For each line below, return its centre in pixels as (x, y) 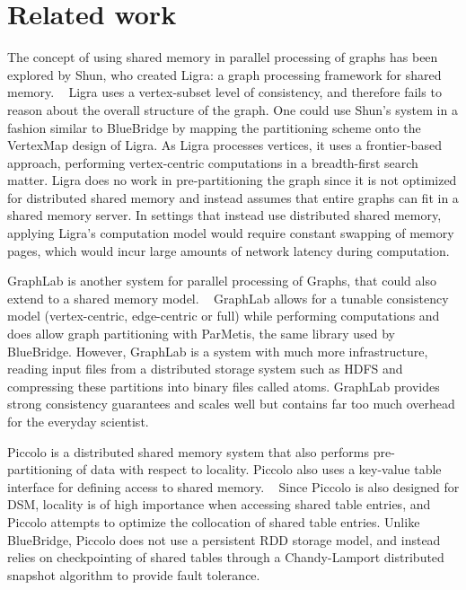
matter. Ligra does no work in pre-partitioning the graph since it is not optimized (232, 180)
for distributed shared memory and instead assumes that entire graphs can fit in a (233, 197)
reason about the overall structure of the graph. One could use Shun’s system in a (233, 109)
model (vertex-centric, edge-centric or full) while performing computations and (224, 316)
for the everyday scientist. (78, 421)
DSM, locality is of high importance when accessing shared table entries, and (219, 504)
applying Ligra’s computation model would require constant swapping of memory (231, 233)
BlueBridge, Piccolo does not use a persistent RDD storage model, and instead (224, 539)
